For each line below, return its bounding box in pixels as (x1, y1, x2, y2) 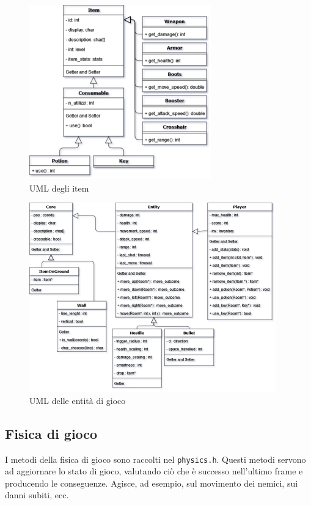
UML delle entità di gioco (29, 394, 126, 406)
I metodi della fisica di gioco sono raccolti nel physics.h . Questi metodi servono (5, 452, 306, 465)
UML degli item (29, 181, 89, 194)
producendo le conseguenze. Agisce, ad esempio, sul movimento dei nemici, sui (5, 476, 298, 489)
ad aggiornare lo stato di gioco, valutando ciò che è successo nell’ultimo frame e (5, 465, 303, 477)
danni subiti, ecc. (5, 488, 69, 501)
